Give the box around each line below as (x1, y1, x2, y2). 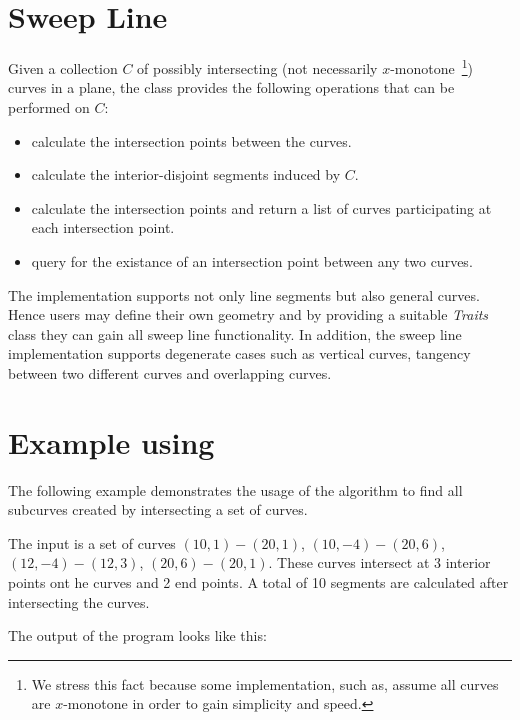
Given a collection (8, 57, 118, 78)
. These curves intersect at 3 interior (268, 552, 491, 573)
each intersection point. (31, 217, 175, 238)
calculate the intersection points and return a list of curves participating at (31, 197, 492, 218)
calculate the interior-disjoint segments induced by (31, 164, 341, 185)
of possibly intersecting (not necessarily (137, 57, 378, 78)
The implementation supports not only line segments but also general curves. (8, 284, 480, 305)
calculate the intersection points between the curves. (31, 130, 352, 151)
